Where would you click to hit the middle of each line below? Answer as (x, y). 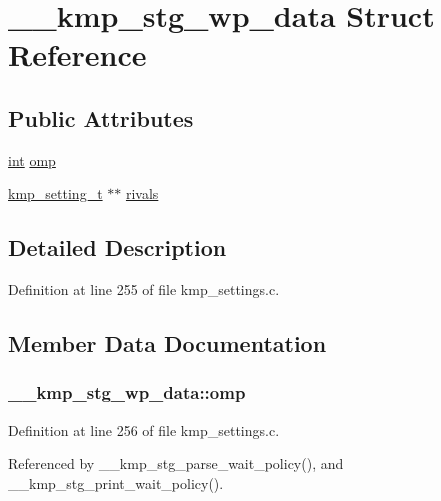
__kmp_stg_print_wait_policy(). (116, 482)
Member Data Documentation (167, 343)
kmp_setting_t (55, 193)
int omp (32, 159)
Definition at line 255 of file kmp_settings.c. (144, 289)
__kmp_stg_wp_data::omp (127, 392)
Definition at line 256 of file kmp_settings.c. (144, 429)
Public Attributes (101, 117)
